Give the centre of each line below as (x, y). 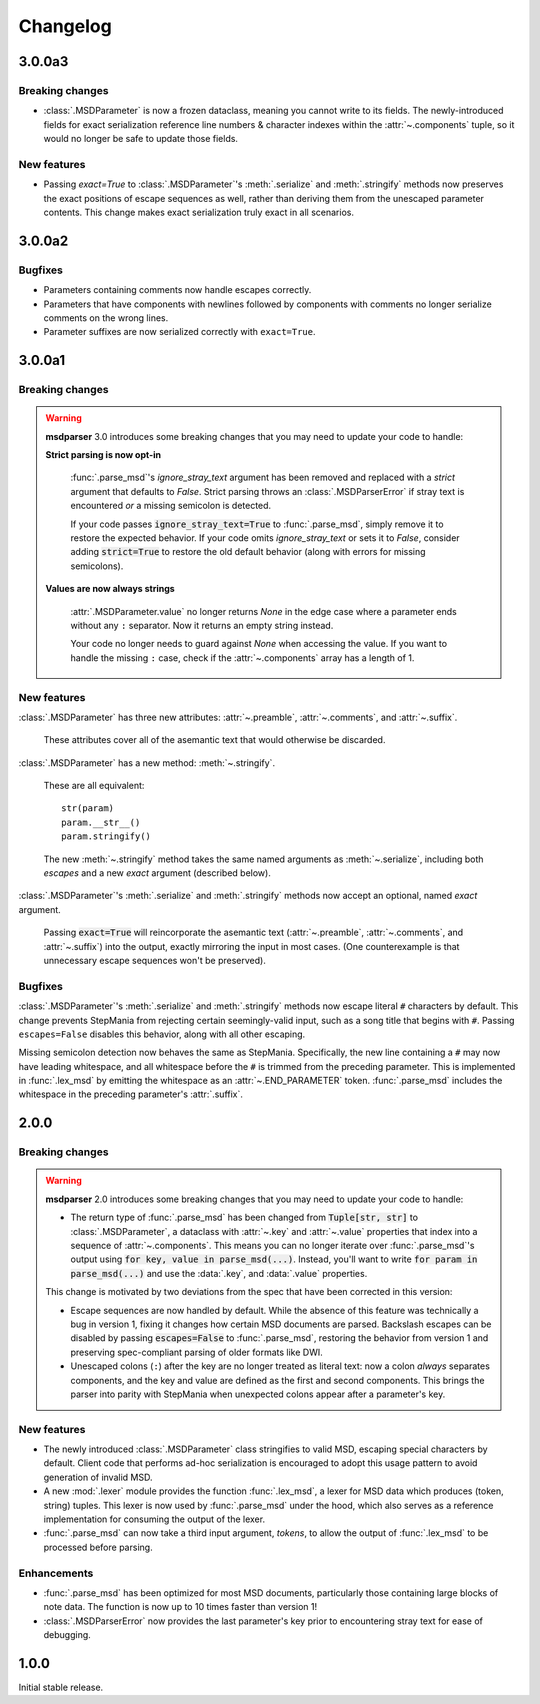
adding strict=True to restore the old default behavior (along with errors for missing (248, 552)
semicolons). (97, 566)
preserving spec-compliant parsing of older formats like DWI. (197, 1352)
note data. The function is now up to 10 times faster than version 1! (180, 1607)
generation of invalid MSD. (98, 1477)
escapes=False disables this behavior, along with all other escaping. (162, 1034)
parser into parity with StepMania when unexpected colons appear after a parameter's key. (258, 1394)
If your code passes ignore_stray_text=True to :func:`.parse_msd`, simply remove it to (257, 524)
